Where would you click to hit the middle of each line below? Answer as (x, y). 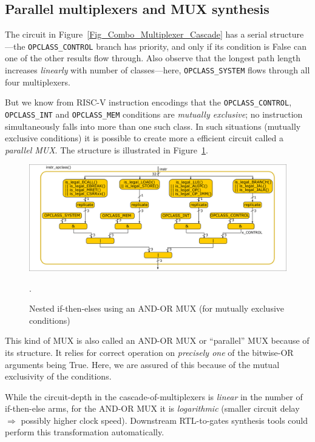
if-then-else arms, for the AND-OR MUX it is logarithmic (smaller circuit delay (152, 408)
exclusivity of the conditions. (58, 376)
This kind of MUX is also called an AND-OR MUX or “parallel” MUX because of (157, 340)
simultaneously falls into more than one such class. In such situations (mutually (153, 126)
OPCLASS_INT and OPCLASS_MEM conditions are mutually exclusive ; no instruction (154, 114)
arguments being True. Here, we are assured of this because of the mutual (142, 364)
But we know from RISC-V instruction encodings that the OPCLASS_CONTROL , (148, 102)
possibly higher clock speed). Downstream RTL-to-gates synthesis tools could (164, 420)
